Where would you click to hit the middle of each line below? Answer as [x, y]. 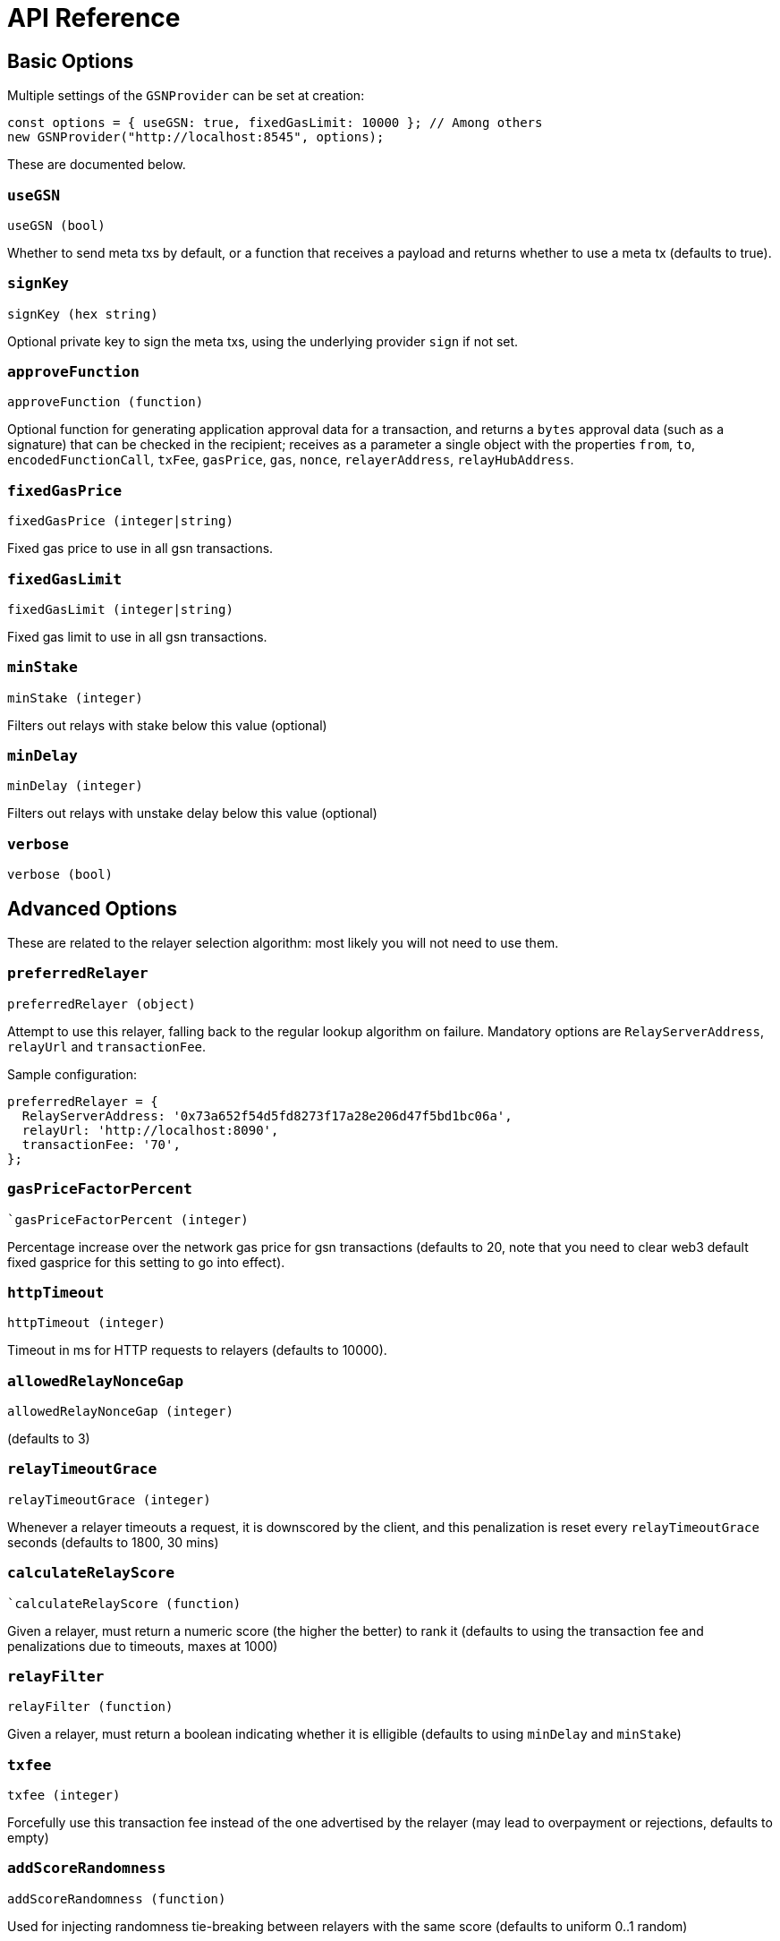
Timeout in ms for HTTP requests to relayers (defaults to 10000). [197, 1350]
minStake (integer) [75, 698]
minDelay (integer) [75, 786]
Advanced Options [92, 908]
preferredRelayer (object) [102, 1004]
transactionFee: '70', [101, 1144]
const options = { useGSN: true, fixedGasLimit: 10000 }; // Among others [275, 123]
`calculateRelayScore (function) [124, 1603]
